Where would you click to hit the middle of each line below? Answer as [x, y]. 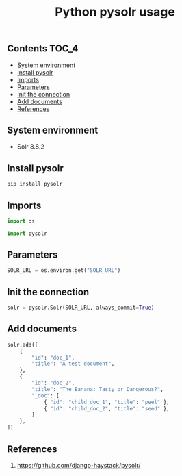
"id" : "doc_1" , [53, 358]
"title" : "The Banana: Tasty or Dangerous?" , [98, 389]
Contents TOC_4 [43, 49]
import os [21, 221]
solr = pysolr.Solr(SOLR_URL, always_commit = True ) [81, 308]
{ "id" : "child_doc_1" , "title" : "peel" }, [106, 402]
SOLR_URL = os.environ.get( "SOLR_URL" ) [64, 271]
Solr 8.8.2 [30, 147]
